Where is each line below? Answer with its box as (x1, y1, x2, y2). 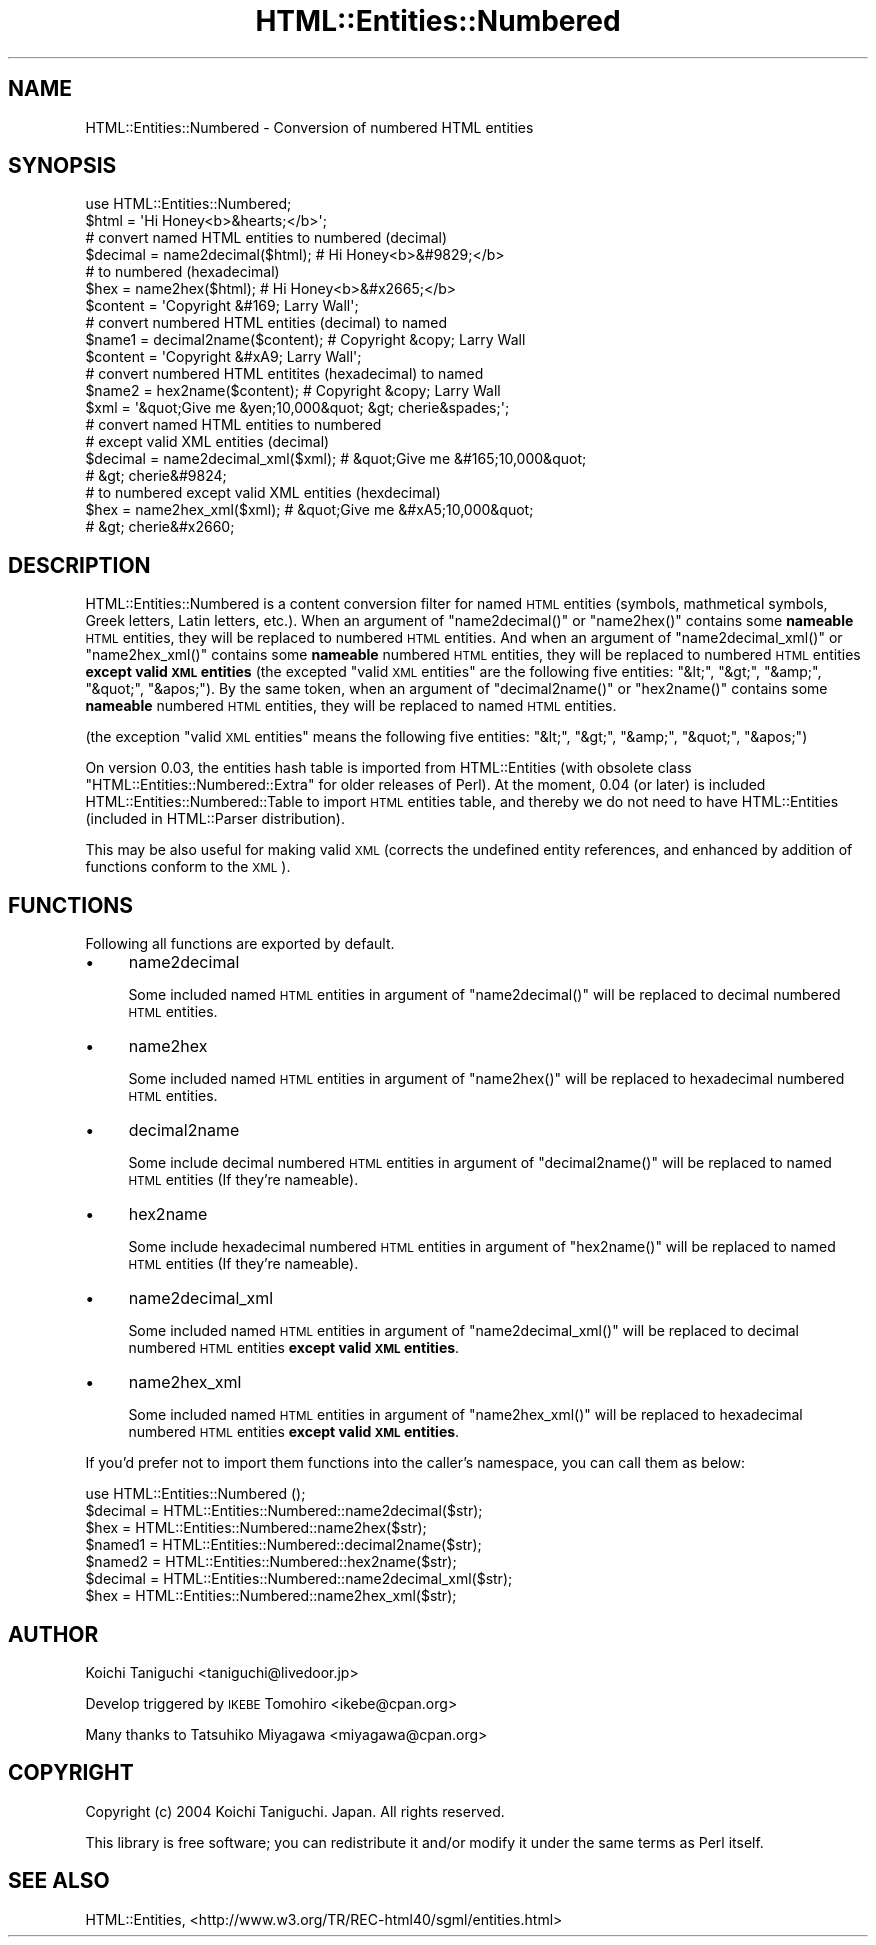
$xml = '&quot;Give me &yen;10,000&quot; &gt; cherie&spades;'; (85, 399, 510, 417)
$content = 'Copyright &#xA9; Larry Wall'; (85, 348, 362, 366)
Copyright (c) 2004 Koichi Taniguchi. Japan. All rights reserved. (85, 1802, 505, 1820)
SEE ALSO (8, 1868, 110, 1894)
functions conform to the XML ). (85, 858, 291, 876)
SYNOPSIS (8, 153, 117, 179)
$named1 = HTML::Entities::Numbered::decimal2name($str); (85, 1536, 482, 1554)
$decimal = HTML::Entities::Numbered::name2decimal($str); (85, 1502, 483, 1520)
